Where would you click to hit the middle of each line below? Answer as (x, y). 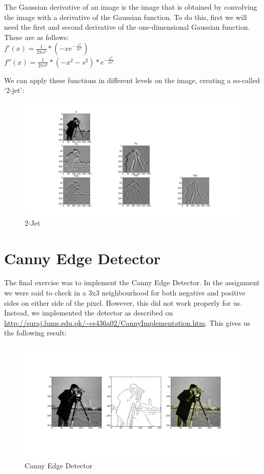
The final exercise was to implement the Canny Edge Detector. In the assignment (132, 282)
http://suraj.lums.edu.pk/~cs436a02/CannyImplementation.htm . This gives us (127, 322)
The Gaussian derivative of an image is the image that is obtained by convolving (131, 7)
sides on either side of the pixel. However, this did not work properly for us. (123, 302)
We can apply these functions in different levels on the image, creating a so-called (132, 80)
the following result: (35, 333)
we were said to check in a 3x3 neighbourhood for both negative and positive (125, 293)
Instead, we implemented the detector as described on (89, 313)
